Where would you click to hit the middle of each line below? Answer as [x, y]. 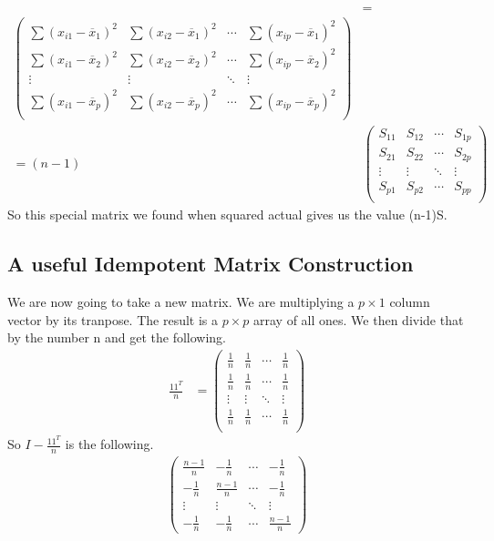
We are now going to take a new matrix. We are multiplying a [181, 302]
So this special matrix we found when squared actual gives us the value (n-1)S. [227, 214]
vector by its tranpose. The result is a [113, 319]
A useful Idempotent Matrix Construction [211, 264]
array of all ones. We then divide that [359, 319]
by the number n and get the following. [117, 337]
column [410, 302]
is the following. [109, 444]
